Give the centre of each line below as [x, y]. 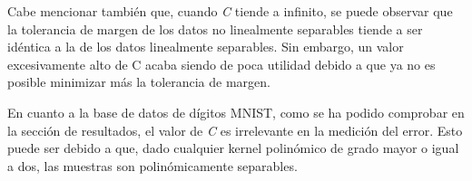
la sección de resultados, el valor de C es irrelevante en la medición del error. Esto [235, 130]
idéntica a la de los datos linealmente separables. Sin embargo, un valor [206, 47]
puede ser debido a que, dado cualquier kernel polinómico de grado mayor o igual [233, 148]
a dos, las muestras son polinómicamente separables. [152, 165]
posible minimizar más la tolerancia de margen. [139, 82]
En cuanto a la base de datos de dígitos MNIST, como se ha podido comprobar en [236, 112]
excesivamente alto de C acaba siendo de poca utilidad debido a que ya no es [221, 64]
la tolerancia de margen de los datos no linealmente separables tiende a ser [215, 29]
